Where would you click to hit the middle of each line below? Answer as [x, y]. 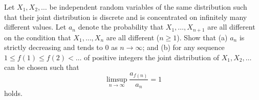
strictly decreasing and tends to [53, 47]
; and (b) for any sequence [184, 47]
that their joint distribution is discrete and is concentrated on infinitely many [126, 17]
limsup [117, 79]
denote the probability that [121, 27]
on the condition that [38, 37]
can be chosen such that [42, 67]
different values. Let [35, 27]
